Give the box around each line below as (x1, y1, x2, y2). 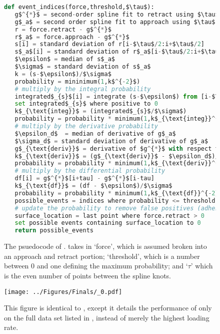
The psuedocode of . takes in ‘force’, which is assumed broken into (4, 241, 207, 251)
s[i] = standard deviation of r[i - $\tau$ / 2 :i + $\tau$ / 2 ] (14, 41, 205, 48)
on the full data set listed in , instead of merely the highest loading (4, 312, 209, 322)
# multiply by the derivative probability (14, 123, 158, 130)
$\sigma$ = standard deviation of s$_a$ (14, 63, 151, 70)
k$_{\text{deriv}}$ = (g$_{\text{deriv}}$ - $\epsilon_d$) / (14, 152, 219, 160)
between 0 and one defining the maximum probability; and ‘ (4, 260, 188, 271)
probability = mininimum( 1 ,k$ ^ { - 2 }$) (14, 78, 140, 85)
